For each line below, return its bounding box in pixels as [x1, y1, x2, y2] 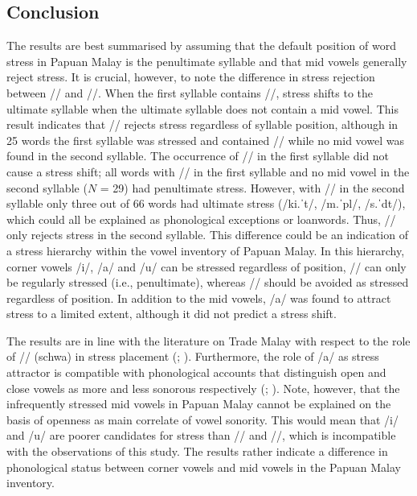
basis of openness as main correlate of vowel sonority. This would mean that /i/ [6, 411, 399, 428]
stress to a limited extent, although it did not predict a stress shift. [6, 305, 337, 322]
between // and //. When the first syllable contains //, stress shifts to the [6, 84, 374, 101]
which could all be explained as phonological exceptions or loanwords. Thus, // [6, 210, 396, 227]
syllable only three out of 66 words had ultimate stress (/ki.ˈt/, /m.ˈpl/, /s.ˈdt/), [6, 195, 406, 212]
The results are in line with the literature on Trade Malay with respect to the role [6, 332, 411, 349]
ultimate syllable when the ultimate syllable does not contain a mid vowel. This [6, 100, 399, 117]
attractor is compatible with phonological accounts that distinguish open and [6, 364, 386, 381]
